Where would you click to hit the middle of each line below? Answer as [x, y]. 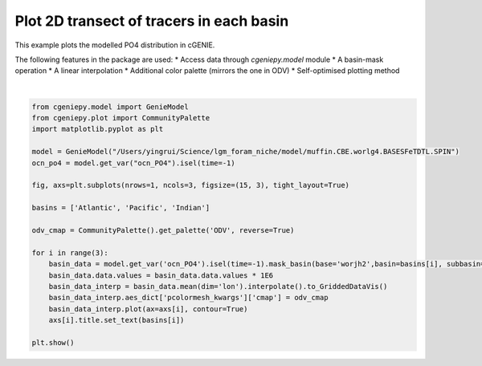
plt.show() [53, 342]
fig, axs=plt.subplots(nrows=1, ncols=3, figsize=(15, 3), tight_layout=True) [190, 185]
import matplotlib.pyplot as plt [98, 129]
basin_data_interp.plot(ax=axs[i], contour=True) [148, 309]
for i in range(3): [70, 252]
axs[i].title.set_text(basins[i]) [116, 320]
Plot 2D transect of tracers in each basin [152, 21]
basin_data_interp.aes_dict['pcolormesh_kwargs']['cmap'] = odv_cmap [188, 298]
